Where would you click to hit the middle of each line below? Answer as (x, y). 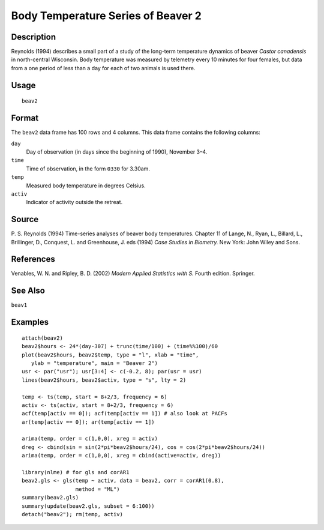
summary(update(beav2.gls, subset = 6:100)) (88, 506)
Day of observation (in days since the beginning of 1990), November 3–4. (117, 152)
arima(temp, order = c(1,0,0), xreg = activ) (90, 439)
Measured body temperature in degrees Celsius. (86, 185)
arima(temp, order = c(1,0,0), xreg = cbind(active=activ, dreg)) (121, 456)
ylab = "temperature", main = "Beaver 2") (94, 363)
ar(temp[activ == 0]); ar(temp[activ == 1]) (88, 422)
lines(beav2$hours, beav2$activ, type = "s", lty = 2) (104, 380)
